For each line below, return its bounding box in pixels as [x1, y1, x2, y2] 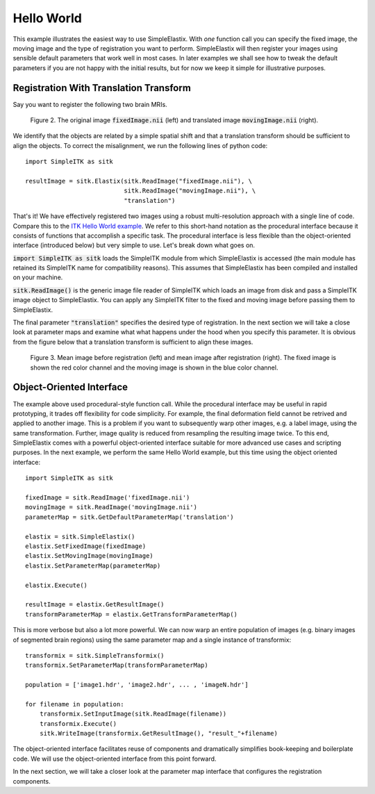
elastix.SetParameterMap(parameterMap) [25, 561, 161, 570]
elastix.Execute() [25, 581, 88, 589]
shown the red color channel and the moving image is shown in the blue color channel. [30, 363, 278, 372]
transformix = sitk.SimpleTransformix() [25, 652, 165, 659]
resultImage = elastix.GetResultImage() [25, 601, 165, 609]
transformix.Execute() [39, 720, 117, 727]
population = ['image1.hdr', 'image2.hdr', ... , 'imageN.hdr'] [25, 681, 249, 689]
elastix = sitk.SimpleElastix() [25, 532, 135, 540]
